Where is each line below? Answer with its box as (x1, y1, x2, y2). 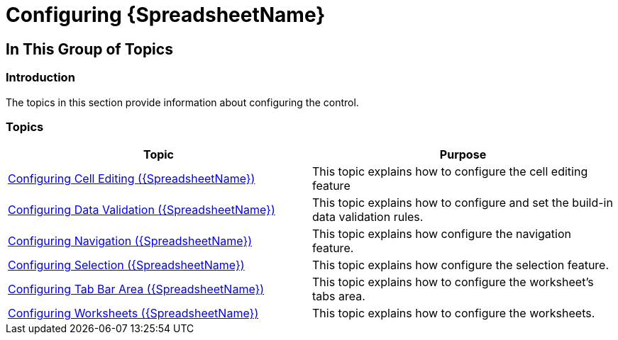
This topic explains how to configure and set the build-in (312, 195, 613, 210)
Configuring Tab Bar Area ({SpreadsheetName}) (8, 282, 265, 297)
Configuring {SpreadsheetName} (6, 3, 326, 27)
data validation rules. (312, 210, 424, 225)
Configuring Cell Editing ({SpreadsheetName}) (8, 171, 255, 186)
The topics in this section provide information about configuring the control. (6, 96, 359, 108)
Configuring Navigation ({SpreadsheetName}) (8, 234, 253, 249)
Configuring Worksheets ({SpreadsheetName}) (8, 306, 259, 321)
